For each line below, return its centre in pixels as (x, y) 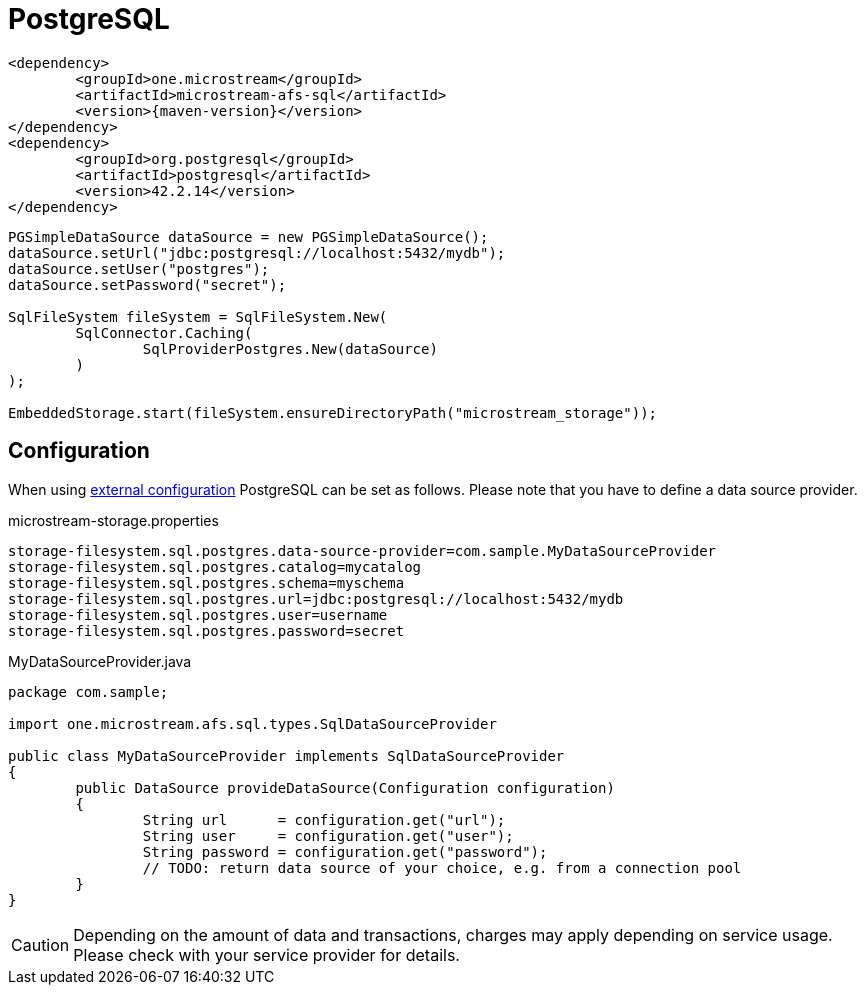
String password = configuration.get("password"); (345, 851)
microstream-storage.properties (113, 520)
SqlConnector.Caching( (164, 332)
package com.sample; (88, 691)
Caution (40, 944)
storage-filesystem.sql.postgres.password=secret (206, 630)
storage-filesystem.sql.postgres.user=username (198, 614)
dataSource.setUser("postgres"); (139, 268)
